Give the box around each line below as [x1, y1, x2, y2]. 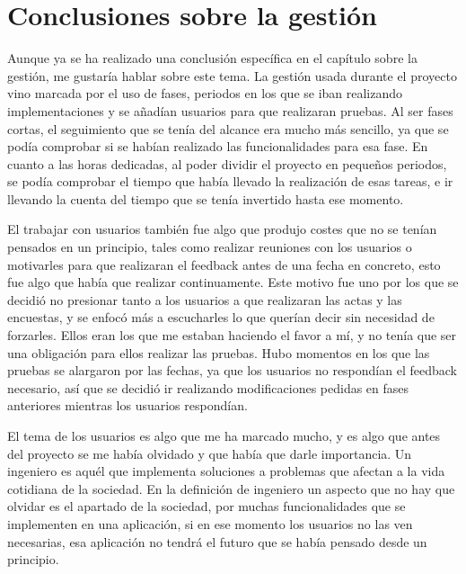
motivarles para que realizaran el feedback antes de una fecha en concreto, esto [7, 255, 441, 274]
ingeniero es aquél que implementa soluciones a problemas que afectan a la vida [7, 462, 445, 480]
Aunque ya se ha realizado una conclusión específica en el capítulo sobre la [7, 49, 418, 67]
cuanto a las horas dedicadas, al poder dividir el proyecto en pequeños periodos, [7, 154, 447, 173]
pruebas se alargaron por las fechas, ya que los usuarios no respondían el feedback [7, 361, 457, 380]
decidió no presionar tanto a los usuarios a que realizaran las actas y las [7, 290, 402, 309]
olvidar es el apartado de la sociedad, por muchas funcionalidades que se [7, 497, 406, 516]
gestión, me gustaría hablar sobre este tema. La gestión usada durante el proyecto [7, 66, 457, 85]
